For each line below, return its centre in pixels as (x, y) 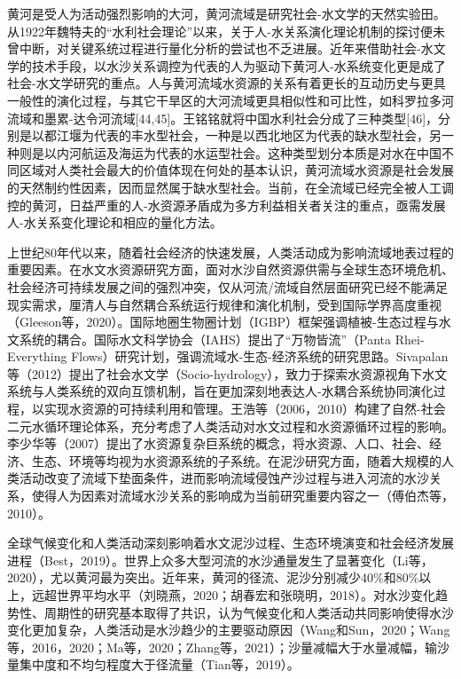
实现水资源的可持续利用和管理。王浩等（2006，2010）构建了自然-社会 (245, 409)
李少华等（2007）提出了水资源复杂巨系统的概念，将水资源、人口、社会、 (218, 443)
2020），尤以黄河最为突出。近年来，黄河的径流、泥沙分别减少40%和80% (213, 577)
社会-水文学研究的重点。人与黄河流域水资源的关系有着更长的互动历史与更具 (227, 83)
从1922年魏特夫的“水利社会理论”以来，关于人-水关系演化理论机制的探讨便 (220, 31)
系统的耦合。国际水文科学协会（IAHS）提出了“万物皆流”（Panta (205, 339)
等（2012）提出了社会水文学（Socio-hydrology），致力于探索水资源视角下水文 (227, 373)
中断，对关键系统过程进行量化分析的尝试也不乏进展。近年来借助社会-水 (226, 48)
